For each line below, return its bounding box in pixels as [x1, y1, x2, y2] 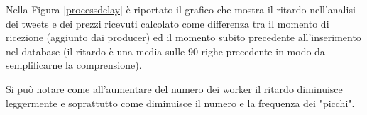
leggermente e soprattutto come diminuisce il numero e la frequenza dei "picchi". [6, 95, 355, 110]
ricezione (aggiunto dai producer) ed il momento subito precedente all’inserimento [6, 30, 361, 45]
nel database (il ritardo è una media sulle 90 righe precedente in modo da [6, 43, 325, 58]
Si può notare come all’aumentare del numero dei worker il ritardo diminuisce [6, 81, 343, 96]
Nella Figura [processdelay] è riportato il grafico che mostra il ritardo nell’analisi [6, 2, 356, 16]
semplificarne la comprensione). [6, 57, 142, 72]
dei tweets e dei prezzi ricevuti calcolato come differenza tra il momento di [6, 16, 329, 31]
